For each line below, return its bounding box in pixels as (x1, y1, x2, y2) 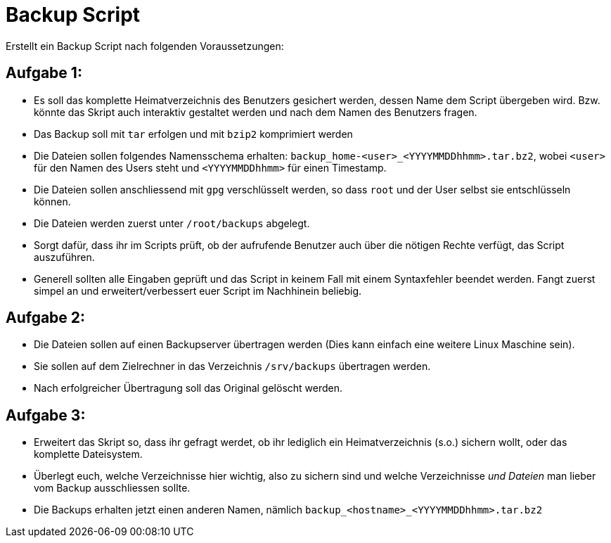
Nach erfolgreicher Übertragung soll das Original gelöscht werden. (34, 382, 343, 395)
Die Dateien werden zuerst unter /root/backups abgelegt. (34, 217, 310, 229)
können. (34, 195, 71, 207)
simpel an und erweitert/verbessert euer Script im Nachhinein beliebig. (34, 284, 362, 297)
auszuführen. (34, 250, 95, 263)
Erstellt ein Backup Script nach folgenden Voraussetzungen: (6, 39, 284, 52)
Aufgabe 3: (6, 406, 86, 424)
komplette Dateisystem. (34, 448, 143, 461)
